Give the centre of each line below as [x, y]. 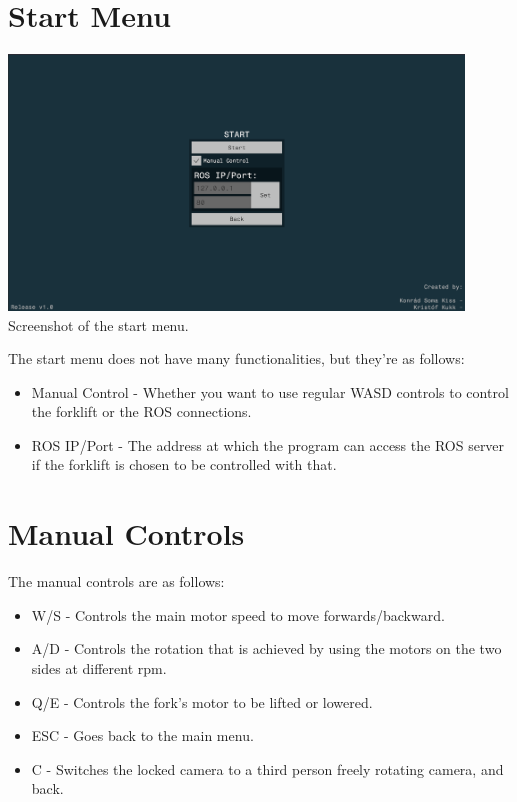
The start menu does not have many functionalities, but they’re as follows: [236, 358]
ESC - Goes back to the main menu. [142, 735]
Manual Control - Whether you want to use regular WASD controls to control [270, 391]
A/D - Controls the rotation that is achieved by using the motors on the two [266, 648]
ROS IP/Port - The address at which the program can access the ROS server [268, 444]
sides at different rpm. [99, 667]
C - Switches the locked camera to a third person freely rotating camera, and [267, 768]
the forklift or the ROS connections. [141, 411]
